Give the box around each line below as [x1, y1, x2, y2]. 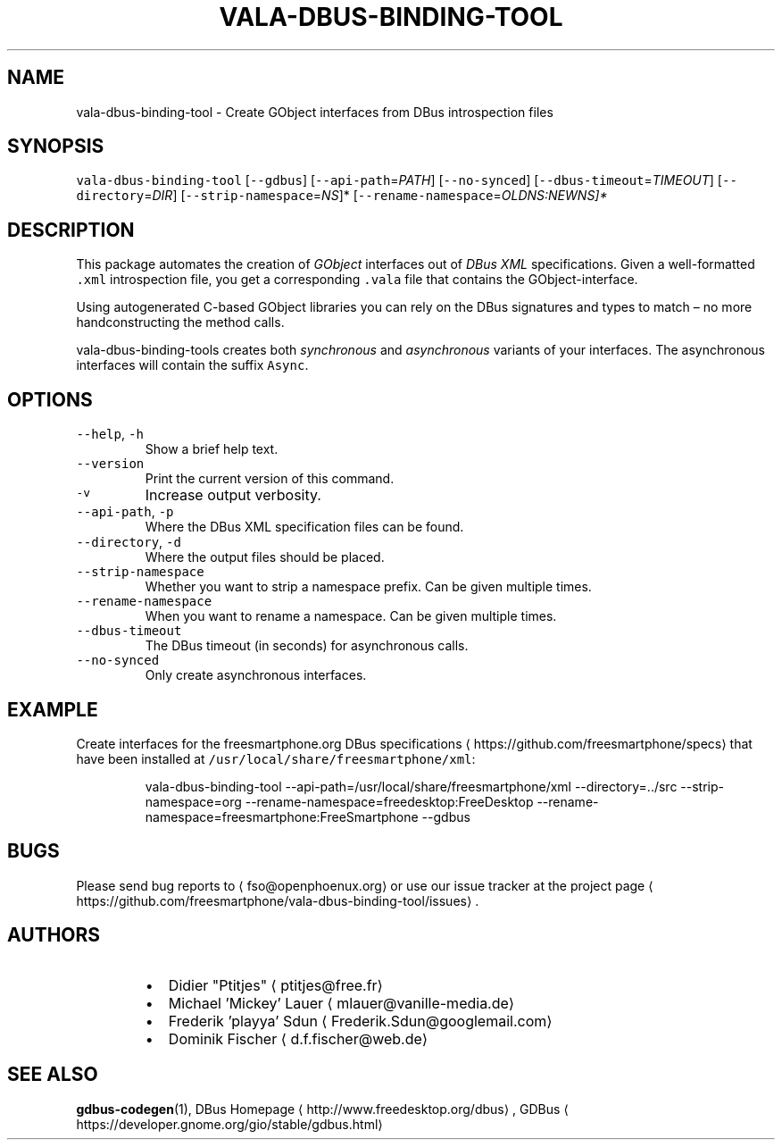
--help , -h [76, 426, 144, 442]
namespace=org [145, 793, 242, 809]
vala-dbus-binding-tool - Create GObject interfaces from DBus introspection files [76, 104, 553, 120]
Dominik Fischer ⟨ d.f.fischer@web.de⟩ [168, 1029, 428, 1048]
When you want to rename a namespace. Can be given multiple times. [145, 608, 557, 624]
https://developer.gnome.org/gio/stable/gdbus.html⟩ [76, 1116, 383, 1132]
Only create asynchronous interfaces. [145, 667, 367, 683]
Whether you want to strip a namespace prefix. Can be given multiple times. [145, 579, 592, 595]
